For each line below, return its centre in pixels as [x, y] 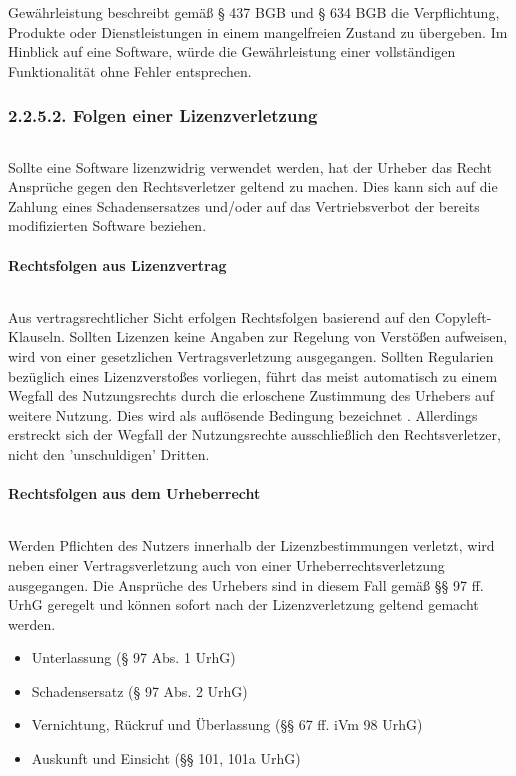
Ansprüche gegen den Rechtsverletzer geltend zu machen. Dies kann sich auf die [253, 186]
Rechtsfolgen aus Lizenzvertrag [117, 264]
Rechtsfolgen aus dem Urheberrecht [134, 493]
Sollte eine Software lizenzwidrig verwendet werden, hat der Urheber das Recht [250, 166]
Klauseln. [36, 336]
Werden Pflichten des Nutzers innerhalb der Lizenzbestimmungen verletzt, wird [251, 545]
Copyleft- [463, 316]
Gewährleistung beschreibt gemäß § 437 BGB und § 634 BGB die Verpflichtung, [254, 12]
